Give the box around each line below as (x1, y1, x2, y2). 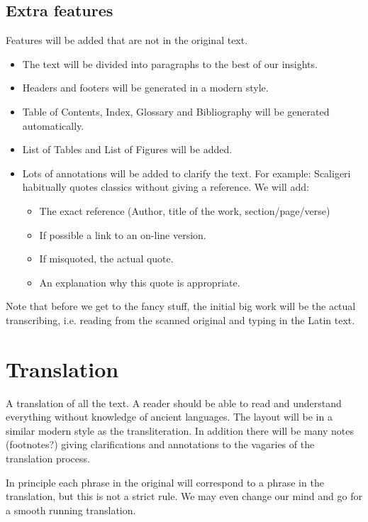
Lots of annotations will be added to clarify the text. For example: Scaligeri (22, 165, 351, 180)
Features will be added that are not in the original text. (6, 33, 248, 48)
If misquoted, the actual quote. (39, 251, 174, 266)
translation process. (6, 451, 90, 466)
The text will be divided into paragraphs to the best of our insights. (22, 56, 318, 71)
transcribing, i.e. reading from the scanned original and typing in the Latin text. (6, 312, 355, 327)
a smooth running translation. (6, 502, 136, 517)
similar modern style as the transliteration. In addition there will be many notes (6, 423, 354, 438)
